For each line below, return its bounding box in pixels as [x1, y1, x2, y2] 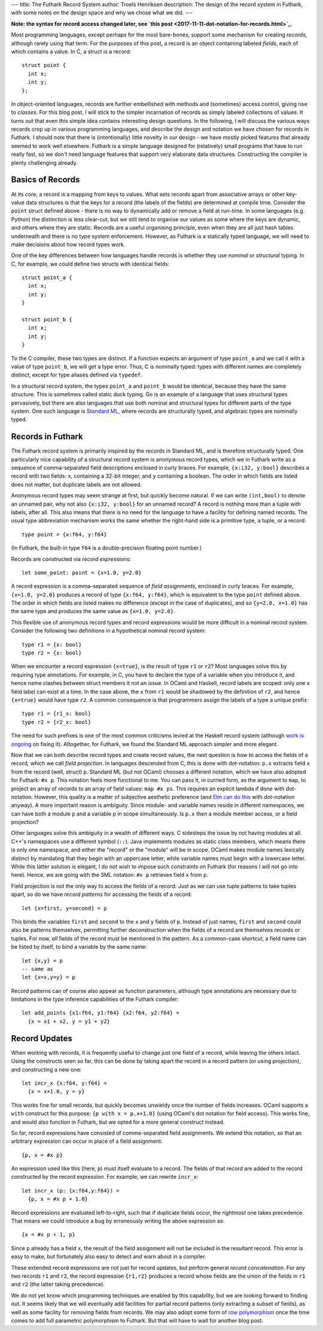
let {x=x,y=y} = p [22, 974, 76, 981]
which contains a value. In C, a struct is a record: [11, 48, 132, 55]
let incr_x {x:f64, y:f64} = [22, 1079, 107, 1086]
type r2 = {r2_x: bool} [22, 719, 92, 725]
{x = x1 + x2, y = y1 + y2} [28, 1018, 111, 1025]
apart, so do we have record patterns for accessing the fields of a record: [11, 891, 193, 898]
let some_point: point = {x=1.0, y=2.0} [22, 569, 142, 576]
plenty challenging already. [11, 159, 78, 166]
